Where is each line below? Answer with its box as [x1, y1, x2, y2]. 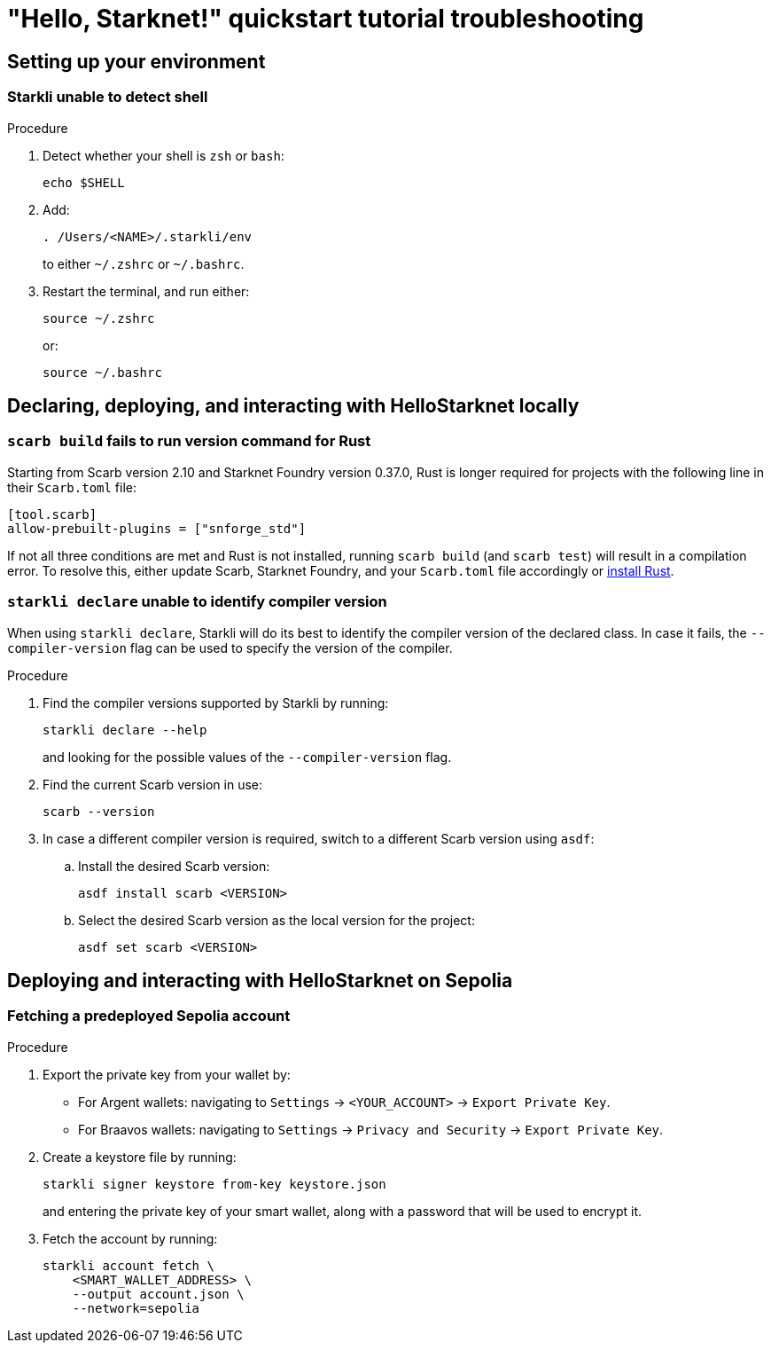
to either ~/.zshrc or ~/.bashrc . [43, 255, 245, 271]
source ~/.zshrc [43, 310, 155, 326]
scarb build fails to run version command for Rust [7, 432, 371, 451]
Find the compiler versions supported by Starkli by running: [43, 695, 389, 710]
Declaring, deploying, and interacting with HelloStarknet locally [7, 394, 580, 417]
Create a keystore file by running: [43, 1149, 237, 1165]
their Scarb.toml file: [7, 479, 137, 495]
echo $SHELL [43, 175, 125, 190]
